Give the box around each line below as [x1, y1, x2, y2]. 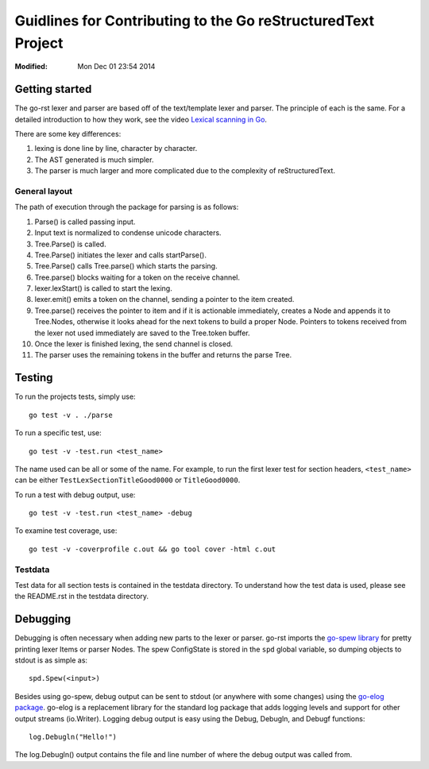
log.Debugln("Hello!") [29, 732, 118, 742]
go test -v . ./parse [29, 410, 113, 419]
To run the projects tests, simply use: [14, 392, 136, 401]
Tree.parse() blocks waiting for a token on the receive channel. [34, 272, 241, 282]
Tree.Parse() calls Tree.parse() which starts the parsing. [34, 261, 218, 271]
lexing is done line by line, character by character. [34, 144, 198, 153]
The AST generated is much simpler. [34, 155, 154, 164]
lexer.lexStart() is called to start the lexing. [34, 284, 172, 293]
